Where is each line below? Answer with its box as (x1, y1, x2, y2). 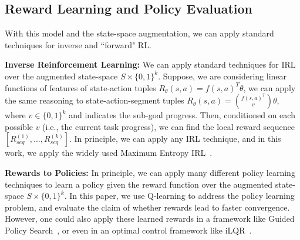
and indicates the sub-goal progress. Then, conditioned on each (69, 109, 295, 121)
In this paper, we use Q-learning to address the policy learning (69, 189, 295, 202)
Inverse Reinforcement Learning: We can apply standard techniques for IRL (5, 58, 296, 71)
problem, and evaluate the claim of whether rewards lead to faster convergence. (5, 201, 290, 213)
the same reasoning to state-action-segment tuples (5, 94, 184, 106)
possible (5, 120, 33, 132)
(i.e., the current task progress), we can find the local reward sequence (42, 120, 295, 132)
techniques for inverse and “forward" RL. (5, 38, 151, 51)
